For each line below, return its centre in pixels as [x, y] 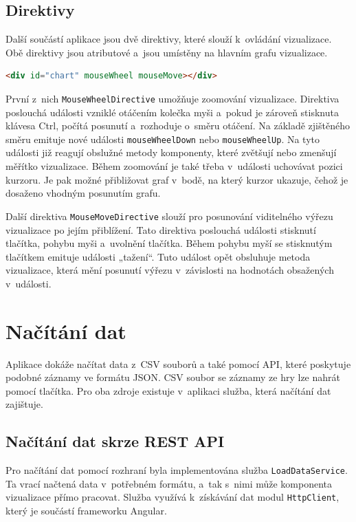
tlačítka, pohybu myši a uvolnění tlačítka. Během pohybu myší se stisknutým [169, 243]
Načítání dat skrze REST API [115, 441]
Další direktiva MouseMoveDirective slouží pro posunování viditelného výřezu [169, 216]
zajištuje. [24, 404]
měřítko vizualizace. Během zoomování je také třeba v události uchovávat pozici [174, 166]
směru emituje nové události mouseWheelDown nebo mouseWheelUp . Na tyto [163, 139]
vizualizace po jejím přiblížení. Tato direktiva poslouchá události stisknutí [161, 229]
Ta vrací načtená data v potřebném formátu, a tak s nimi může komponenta [169, 483]
